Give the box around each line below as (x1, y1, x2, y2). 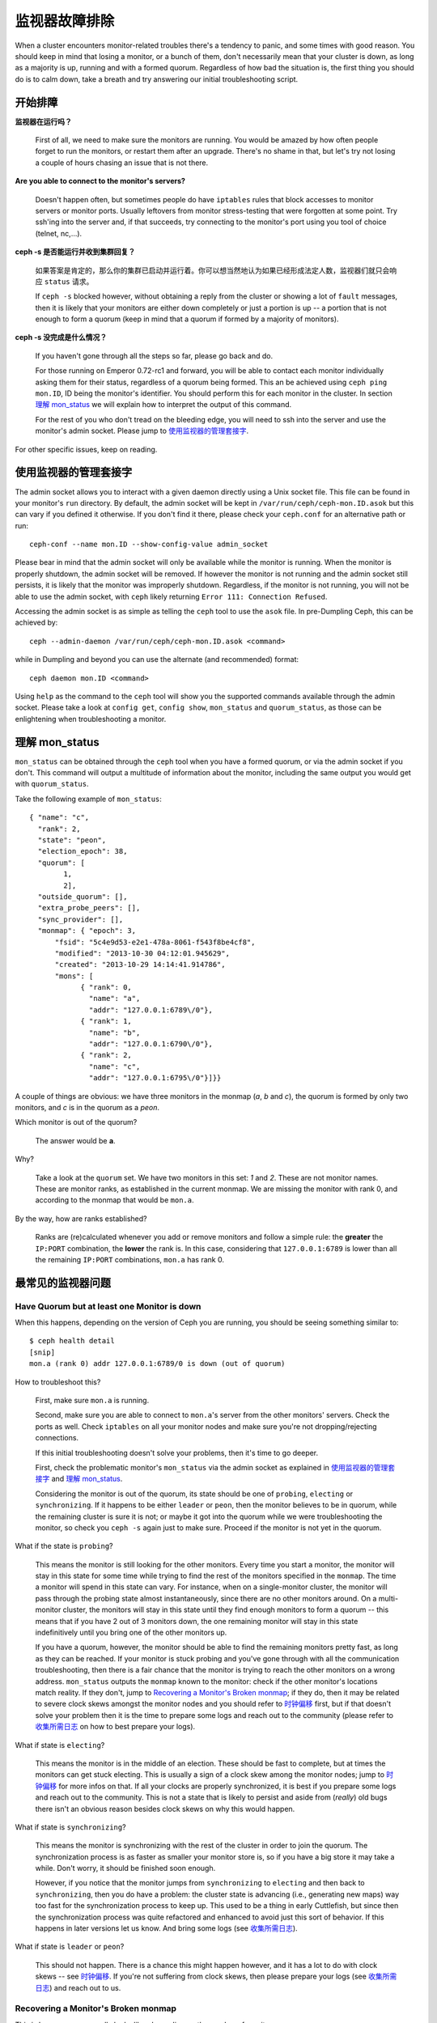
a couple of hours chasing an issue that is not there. (35, 158, 209, 168)
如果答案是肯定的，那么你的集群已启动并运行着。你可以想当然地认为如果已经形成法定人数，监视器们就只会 (35, 265, 390, 275)
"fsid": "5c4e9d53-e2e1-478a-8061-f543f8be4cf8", (54, 937, 256, 947)
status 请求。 (44, 276, 94, 286)
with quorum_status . (15, 779, 89, 789)
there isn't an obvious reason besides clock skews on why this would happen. (35, 1804, 295, 1813)
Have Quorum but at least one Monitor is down (15, 1300, 202, 1312)
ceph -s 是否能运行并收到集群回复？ (15, 247, 136, 257)
